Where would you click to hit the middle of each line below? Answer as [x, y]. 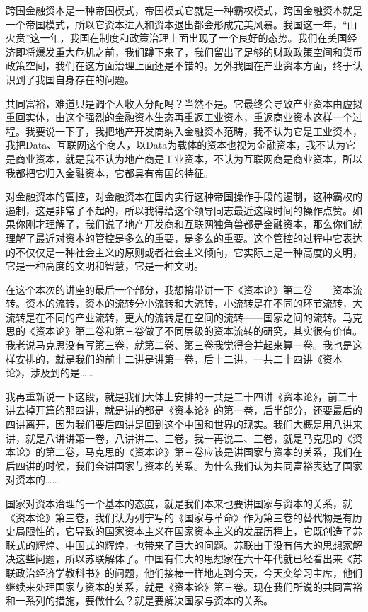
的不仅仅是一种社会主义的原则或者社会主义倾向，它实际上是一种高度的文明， [184, 252]
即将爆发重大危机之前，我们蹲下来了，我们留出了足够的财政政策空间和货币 [189, 51]
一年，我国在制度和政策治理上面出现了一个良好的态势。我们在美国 [194, 38]
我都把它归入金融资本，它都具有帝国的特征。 [110, 172]
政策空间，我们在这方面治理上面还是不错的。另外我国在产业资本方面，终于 [179, 65]
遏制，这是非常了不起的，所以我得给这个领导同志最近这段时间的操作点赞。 [179, 210]
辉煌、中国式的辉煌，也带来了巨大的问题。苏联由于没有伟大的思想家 [194, 544]
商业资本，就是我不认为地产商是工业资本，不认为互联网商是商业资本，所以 [189, 158]
